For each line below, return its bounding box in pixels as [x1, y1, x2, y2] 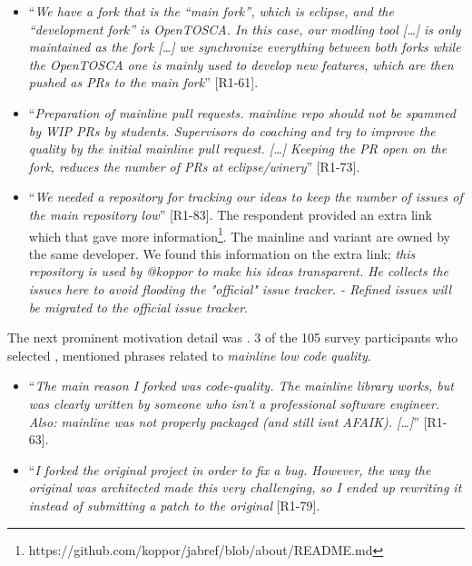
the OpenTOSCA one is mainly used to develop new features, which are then [28, 55, 454, 74]
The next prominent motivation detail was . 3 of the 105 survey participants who [7, 328, 458, 347]
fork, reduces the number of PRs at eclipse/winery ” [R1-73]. [28, 156, 360, 175]
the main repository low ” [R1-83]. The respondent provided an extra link [28, 204, 432, 223]
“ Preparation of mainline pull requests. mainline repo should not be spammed [28, 103, 457, 122]
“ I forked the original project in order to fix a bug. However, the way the [28, 460, 431, 479]
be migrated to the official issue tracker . [28, 297, 248, 316]
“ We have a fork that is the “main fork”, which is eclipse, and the [28, 2, 394, 20]
